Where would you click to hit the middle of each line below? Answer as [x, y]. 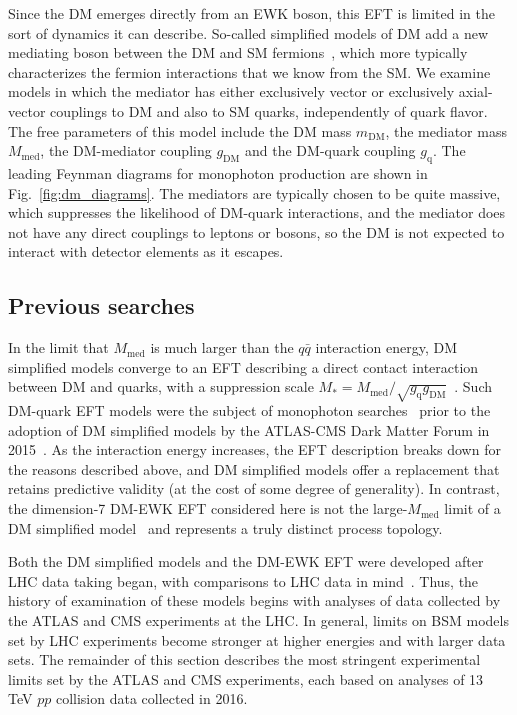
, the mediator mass [446, 130]
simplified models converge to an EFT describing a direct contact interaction [243, 366]
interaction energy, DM [386, 347]
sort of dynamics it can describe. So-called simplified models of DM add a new [248, 32]
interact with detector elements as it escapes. [146, 251]
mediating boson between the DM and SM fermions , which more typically [238, 52]
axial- [475, 91]
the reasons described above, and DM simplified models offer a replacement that [254, 468]
